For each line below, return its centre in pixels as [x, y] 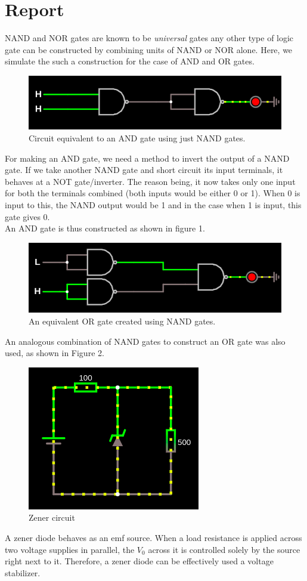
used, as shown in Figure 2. [55, 353]
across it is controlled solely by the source [224, 549]
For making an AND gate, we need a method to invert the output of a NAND [147, 158]
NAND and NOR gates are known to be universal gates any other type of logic [149, 38]
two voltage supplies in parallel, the [70, 549]
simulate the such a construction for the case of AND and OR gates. [130, 61]
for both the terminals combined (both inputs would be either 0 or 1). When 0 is [153, 193]
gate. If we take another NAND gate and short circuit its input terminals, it [144, 170]
